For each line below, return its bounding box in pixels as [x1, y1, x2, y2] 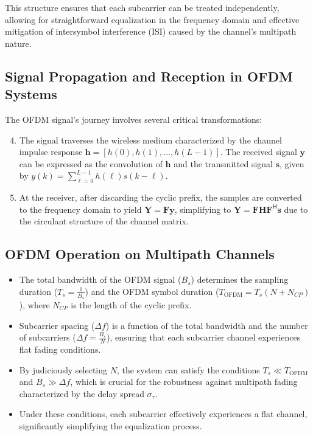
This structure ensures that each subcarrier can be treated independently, [5, 1, 280, 13]
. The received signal [220, 145, 297, 158]
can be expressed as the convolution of [19, 157, 163, 170]
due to [284, 202, 308, 215]
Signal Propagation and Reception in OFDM [5, 66, 293, 85]
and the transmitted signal [174, 157, 273, 170]
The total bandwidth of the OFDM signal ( [19, 273, 181, 286]
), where [19, 298, 50, 311]
